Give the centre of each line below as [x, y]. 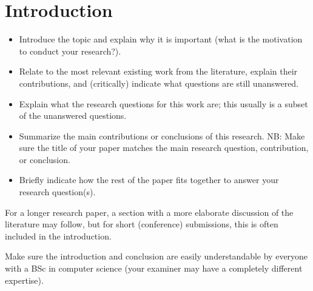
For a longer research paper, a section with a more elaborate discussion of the [149, 212]
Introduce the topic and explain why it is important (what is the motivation [161, 39]
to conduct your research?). [70, 51]
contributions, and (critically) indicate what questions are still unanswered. [159, 83]
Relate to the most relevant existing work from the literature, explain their [158, 71]
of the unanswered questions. [73, 115]
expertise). [24, 280]
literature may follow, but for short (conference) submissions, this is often [142, 224]
